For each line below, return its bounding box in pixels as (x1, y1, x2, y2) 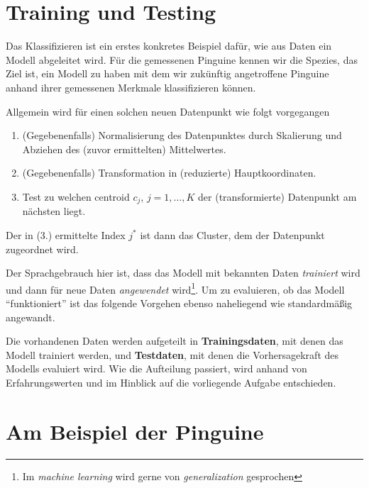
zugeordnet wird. (6, 241, 79, 256)
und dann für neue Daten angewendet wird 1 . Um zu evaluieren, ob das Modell (6, 279, 345, 296)
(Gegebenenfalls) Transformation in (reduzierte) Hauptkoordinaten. (22, 165, 316, 180)
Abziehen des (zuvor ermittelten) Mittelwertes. (22, 141, 226, 156)
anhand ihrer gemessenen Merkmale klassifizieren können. (6, 79, 256, 94)
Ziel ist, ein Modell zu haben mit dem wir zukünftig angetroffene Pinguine (6, 66, 329, 81)
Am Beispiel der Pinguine (6, 416, 264, 445)
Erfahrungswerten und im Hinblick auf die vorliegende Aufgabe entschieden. (6, 375, 336, 389)
